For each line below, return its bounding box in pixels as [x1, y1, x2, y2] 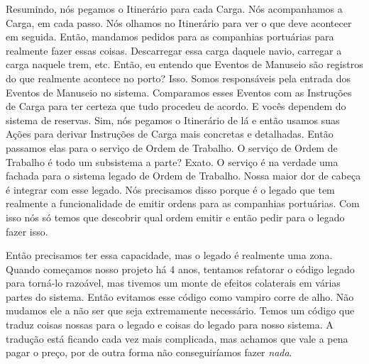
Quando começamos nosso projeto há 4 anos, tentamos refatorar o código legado [6, 261, 355, 276]
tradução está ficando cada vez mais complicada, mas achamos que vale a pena [6, 331, 348, 346]
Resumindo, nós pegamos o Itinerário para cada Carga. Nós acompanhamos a [6, 1, 343, 16]
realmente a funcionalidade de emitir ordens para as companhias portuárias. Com [6, 196, 360, 211]
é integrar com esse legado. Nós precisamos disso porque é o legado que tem [6, 182, 335, 197]
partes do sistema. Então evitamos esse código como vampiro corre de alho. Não [6, 289, 354, 304]
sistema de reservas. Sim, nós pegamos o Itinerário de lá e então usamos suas [6, 112, 340, 127]
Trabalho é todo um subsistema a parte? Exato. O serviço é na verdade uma [6, 154, 338, 169]
